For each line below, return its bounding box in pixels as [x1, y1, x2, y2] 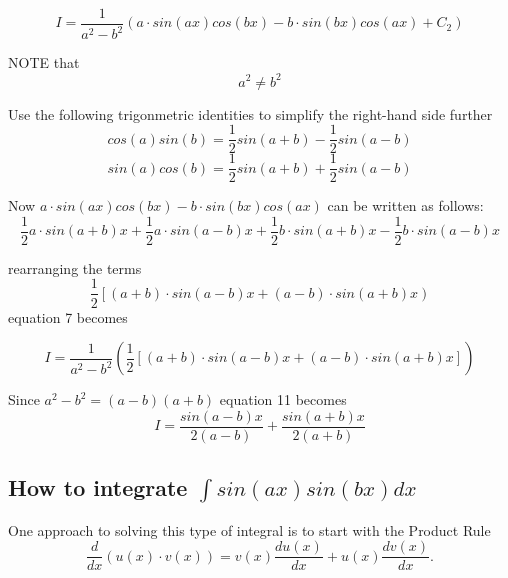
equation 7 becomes [8, 306, 128, 327]
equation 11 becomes [219, 389, 347, 410]
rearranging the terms [8, 257, 142, 278]
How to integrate [8, 472, 188, 503]
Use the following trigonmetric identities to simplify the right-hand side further [8, 103, 493, 124]
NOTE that [8, 52, 80, 73]
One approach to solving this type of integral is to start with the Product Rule [8, 519, 491, 540]
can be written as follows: [327, 195, 484, 216]
